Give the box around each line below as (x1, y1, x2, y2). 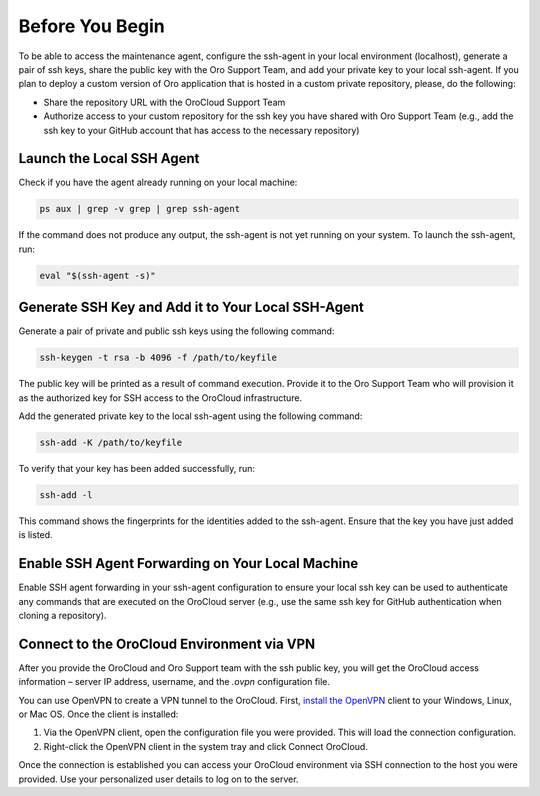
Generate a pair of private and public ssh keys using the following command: (18, 325, 335, 337)
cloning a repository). (18, 610, 107, 622)
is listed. (18, 529, 54, 541)
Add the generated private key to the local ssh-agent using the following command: (18, 410, 363, 422)
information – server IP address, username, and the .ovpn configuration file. (18, 676, 330, 688)
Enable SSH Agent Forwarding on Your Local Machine (18, 555, 359, 572)
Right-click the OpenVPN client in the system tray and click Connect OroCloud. (43, 740, 369, 752)
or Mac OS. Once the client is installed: (18, 708, 179, 720)
